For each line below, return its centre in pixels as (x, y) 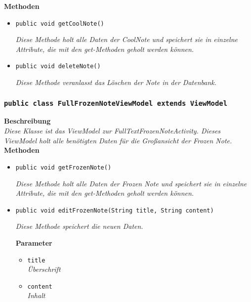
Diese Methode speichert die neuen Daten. (79, 226)
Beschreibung (27, 121)
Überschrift (44, 269)
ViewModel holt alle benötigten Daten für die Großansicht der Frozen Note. (118, 140)
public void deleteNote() (58, 66)
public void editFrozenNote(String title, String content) (115, 210)
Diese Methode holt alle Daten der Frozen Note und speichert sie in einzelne (131, 183)
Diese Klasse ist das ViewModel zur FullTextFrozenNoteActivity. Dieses (112, 131)
